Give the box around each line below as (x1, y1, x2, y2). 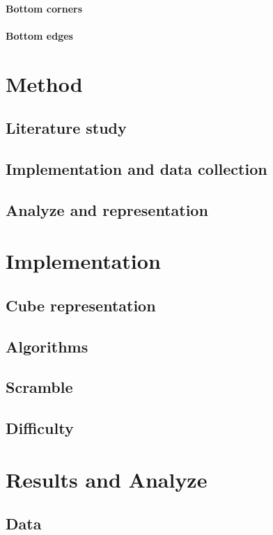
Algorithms (6, 335, 88, 357)
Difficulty (6, 417, 74, 439)
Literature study (6, 117, 127, 139)
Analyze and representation (6, 199, 208, 220)
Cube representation (6, 294, 156, 316)
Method (6, 69, 83, 98)
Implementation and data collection (6, 157, 267, 179)
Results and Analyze (6, 465, 208, 493)
